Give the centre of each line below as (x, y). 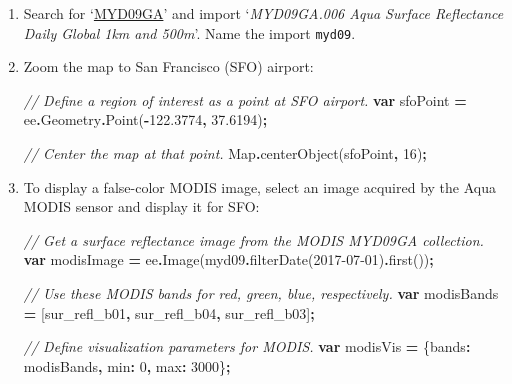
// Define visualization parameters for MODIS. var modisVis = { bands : (247, 346)
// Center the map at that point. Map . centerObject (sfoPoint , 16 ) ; (225, 153)
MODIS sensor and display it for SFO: (141, 206)
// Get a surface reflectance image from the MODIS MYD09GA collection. (253, 239)
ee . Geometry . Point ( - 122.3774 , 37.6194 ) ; (145, 119)
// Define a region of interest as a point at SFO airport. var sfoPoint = (245, 99)
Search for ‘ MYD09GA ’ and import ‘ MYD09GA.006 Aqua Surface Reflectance (263, 13)
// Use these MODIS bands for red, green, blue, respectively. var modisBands (261, 293)
